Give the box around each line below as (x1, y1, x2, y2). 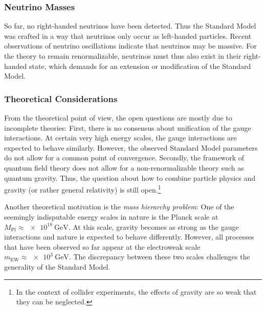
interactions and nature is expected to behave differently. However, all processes (4, 231, 254, 242)
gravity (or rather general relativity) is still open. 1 (4, 183, 161, 195)
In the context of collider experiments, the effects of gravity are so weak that (16, 286, 257, 297)
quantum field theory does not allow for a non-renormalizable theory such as (4, 162, 244, 173)
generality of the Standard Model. (4, 261, 110, 272)
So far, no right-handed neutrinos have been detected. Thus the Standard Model (4, 20, 256, 31)
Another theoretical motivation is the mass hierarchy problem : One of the (4, 201, 234, 212)
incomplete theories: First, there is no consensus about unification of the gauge (4, 122, 251, 133)
